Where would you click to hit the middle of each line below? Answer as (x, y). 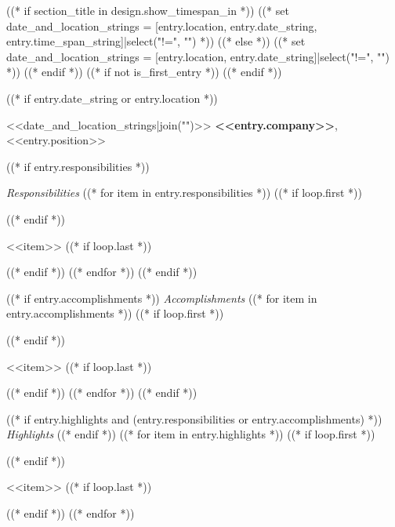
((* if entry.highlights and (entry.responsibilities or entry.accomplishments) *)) (194, 418)
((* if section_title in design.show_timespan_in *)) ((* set (148, 10)
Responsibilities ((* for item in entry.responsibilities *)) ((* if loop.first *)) (184, 193)
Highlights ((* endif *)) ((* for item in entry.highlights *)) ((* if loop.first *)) (191, 434)
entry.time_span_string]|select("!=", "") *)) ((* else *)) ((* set (156, 41)
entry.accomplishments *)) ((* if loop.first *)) (115, 313)
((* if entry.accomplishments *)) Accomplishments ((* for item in (162, 298)
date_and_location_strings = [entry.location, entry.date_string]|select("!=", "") (198, 56)
